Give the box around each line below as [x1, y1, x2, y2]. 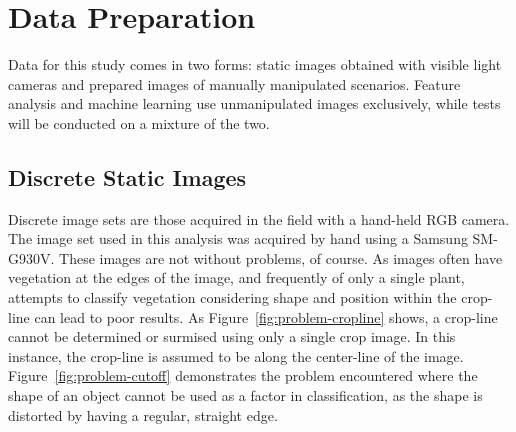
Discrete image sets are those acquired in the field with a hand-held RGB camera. [8, 208, 510, 229]
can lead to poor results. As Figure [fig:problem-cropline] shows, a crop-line [34, 306, 498, 327]
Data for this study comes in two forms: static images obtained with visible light [8, 54, 502, 75]
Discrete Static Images [8, 161, 247, 192]
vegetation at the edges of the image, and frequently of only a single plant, [8, 267, 465, 288]
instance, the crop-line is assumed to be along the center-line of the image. [8, 345, 464, 366]
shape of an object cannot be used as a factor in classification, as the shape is [8, 385, 483, 406]
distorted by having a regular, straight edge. [8, 404, 278, 425]
